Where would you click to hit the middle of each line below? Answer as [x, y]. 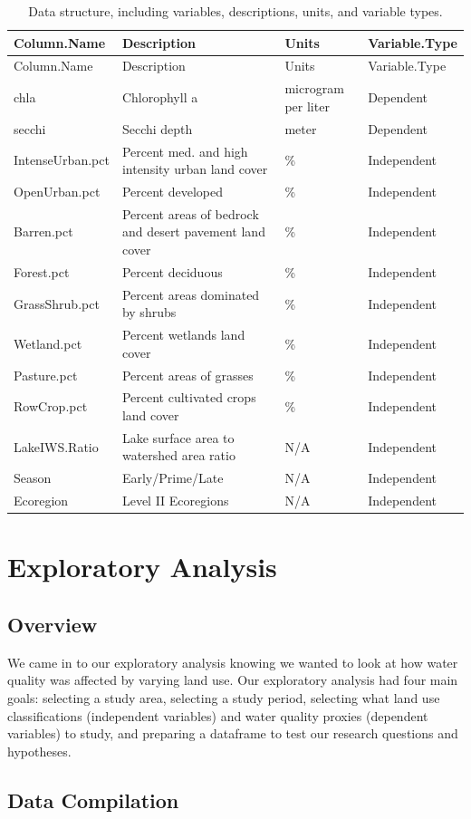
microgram [314, 88]
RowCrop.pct [51, 406]
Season [33, 478]
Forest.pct [42, 271]
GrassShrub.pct [57, 303]
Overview [53, 625]
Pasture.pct [46, 375]
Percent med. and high [185, 151]
